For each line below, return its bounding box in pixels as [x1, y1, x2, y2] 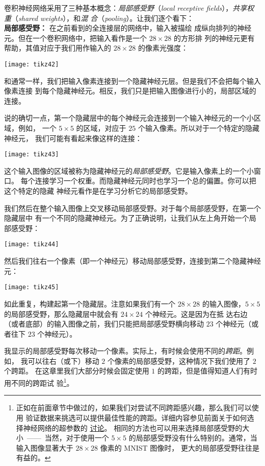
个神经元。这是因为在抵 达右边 [145, 308, 248, 319]
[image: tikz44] [4, 241, 59, 248]
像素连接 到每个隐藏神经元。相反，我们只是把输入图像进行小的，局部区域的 [4, 85, 256, 96]
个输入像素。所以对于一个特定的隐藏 [138, 123, 259, 133]
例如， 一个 [18, 123, 57, 133]
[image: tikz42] [4, 60, 59, 68]
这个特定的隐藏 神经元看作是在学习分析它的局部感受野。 [4, 185, 192, 196]
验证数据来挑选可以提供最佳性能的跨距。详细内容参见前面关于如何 [25, 412, 247, 423]
